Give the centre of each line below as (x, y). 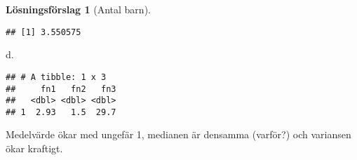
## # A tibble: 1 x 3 (56, 77)
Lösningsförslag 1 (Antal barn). (78, 9)
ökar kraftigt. (34, 148)
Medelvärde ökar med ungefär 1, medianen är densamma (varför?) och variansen (178, 134)
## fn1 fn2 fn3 (61, 89)
